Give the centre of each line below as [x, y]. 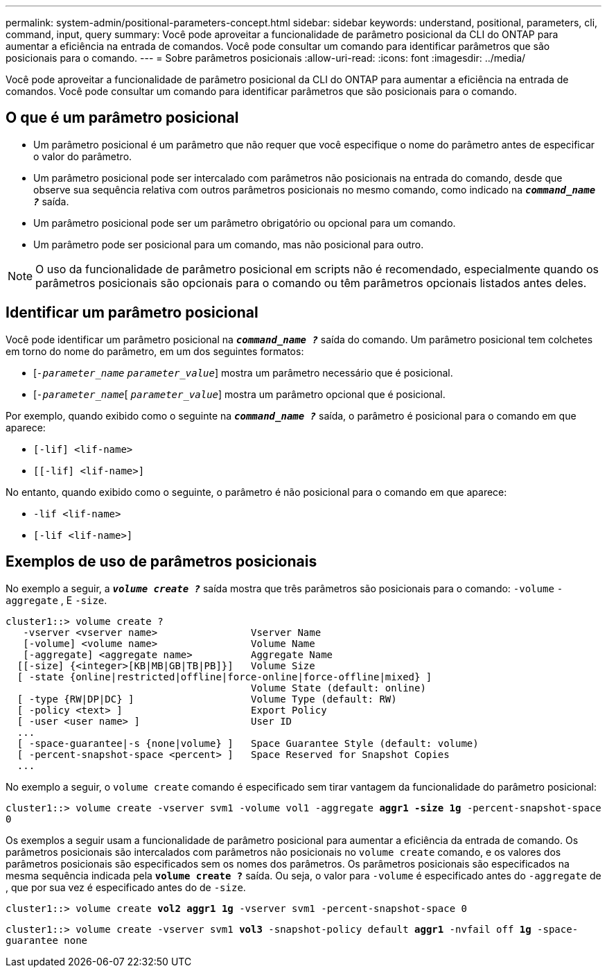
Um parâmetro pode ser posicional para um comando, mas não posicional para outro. [229, 244]
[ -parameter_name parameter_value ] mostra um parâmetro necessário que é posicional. [243, 372]
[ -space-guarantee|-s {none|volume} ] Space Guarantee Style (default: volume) [248, 743]
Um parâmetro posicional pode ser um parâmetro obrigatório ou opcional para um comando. [245, 223]
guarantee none [47, 940]
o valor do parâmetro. [83, 156]
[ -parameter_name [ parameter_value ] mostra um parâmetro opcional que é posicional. [239, 394]
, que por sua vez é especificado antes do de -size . [126, 887]
